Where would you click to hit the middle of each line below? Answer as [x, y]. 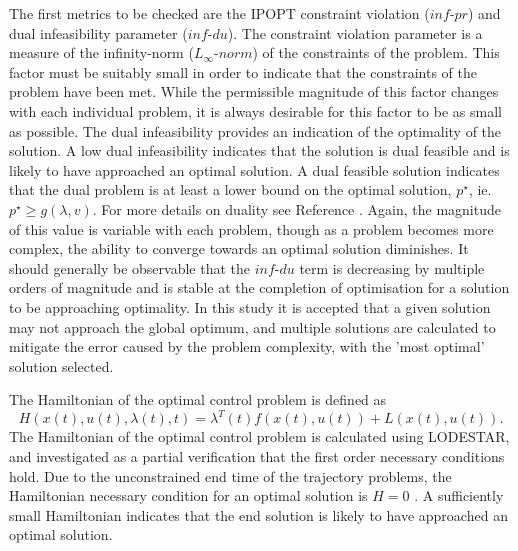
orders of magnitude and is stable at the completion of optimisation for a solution [259, 287]
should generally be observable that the [129, 267]
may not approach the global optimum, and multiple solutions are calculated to [252, 326]
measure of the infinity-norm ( [101, 52]
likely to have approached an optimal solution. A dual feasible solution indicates [254, 169]
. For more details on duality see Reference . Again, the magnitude [296, 208]
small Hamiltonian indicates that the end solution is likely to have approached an [258, 514]
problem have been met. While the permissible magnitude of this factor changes [254, 91]
